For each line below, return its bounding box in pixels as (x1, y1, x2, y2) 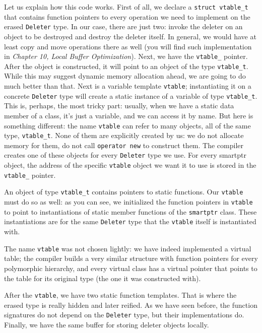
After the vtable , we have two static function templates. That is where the (4, 290, 237, 300)
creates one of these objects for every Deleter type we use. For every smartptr (4, 150, 247, 160)
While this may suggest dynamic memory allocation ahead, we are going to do (4, 71, 246, 81)
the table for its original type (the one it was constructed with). (4, 273, 201, 283)
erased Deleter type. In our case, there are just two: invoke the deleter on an (4, 21, 243, 32)
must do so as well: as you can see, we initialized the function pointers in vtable (4, 196, 253, 207)
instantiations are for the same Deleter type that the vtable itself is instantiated (4, 216, 256, 227)
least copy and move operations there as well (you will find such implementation (4, 41, 252, 51)
